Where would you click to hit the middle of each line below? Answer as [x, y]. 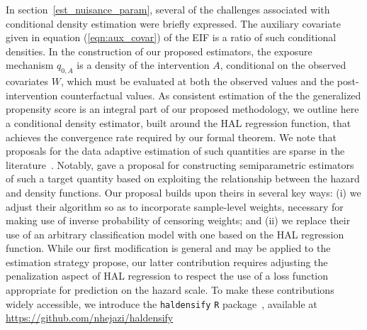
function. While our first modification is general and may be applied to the [168, 248]
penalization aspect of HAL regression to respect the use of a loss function [167, 276]
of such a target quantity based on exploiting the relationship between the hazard [183, 178]
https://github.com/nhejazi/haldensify [90, 318]
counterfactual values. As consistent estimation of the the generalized [211, 95]
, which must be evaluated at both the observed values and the [197, 81]
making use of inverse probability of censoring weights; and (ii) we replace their [178, 220]
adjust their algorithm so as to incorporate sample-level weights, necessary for [175, 206]
